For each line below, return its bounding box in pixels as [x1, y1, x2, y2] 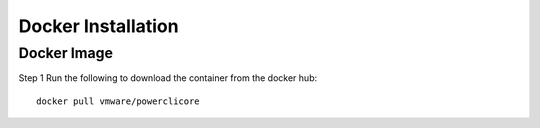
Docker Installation [18, 15, 179, 37]
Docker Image [18, 44, 114, 62]
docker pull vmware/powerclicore [36, 95, 200, 107]
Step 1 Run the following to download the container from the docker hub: [18, 72, 318, 84]
